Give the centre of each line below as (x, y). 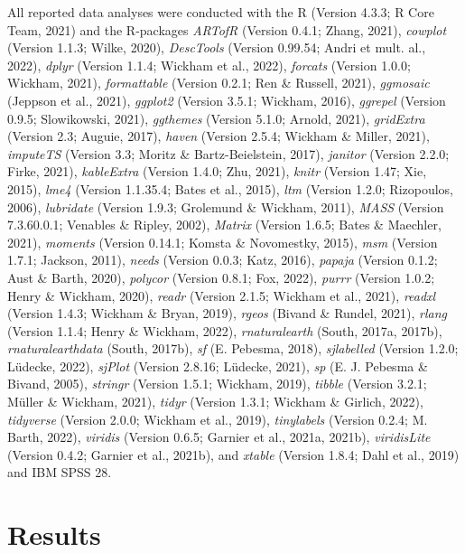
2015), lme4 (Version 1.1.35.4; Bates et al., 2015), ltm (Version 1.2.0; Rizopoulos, (230, 188)
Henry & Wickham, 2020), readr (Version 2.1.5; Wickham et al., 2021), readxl (222, 295)
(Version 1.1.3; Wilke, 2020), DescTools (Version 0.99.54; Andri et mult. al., (217, 47)
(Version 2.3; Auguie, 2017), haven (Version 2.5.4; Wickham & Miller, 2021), (219, 136)
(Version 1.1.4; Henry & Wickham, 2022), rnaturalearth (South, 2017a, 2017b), (225, 330)
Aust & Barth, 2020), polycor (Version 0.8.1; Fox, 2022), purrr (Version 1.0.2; (221, 277)
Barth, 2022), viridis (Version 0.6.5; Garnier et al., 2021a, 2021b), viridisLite (219, 437)
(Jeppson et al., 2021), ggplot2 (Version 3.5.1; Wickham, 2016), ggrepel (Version (227, 100)
